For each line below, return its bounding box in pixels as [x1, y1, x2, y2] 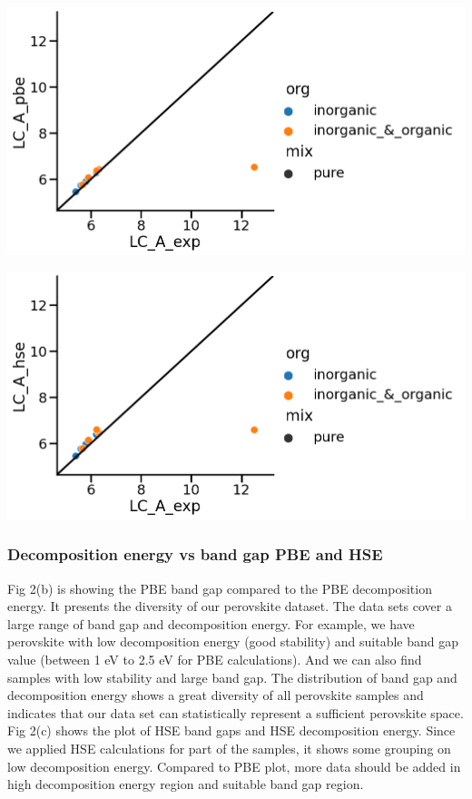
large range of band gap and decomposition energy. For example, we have [7, 614, 415, 633]
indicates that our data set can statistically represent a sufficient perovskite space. [7, 703, 464, 722]
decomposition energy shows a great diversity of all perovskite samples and [7, 686, 424, 705]
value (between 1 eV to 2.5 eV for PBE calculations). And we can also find [7, 650, 422, 669]
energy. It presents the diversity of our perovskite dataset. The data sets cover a [7, 597, 452, 616]
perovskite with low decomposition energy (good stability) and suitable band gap [7, 632, 459, 651]
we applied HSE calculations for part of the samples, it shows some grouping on [7, 739, 451, 758]
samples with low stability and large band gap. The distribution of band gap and [7, 667, 457, 686]
